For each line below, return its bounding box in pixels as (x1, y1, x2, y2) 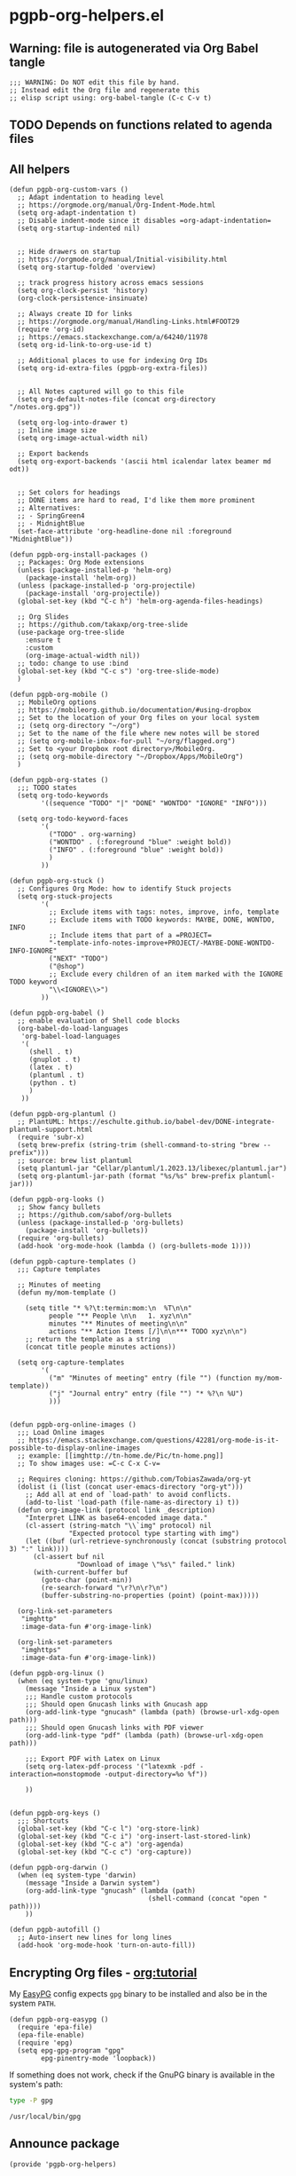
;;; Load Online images (17, 1428, 105, 1437)
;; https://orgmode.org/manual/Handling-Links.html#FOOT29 (17, 317, 240, 327)
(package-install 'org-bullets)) (25, 1226, 149, 1235)
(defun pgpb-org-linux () (9, 1669, 105, 1678)
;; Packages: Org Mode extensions (17, 558, 144, 567)
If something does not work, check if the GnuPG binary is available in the (9, 2069, 276, 2080)
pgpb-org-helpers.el (9, 5, 165, 26)
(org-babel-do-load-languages (17, 1025, 129, 1033)
